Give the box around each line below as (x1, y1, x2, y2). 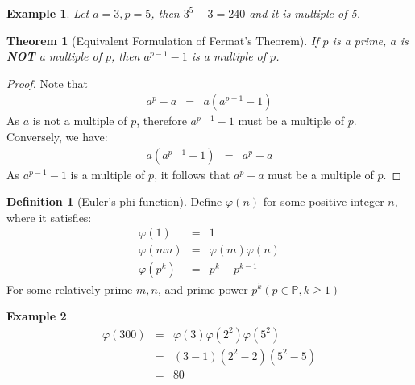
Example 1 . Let (6, 5, 89, 21)
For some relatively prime (6, 280, 133, 297)
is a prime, (332, 31, 387, 48)
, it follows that (154, 165, 230, 182)
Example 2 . (6, 308, 70, 324)
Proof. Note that (6, 74, 89, 91)
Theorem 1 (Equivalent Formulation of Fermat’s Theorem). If (6, 31, 319, 48)
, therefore (136, 112, 187, 129)
